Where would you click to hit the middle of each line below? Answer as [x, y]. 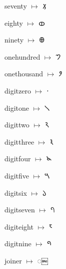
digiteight [19, 226]
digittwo [17, 125]
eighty [14, 23]
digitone [17, 107]
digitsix [16, 192]
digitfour [18, 159]
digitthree [19, 141]
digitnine [18, 243]
